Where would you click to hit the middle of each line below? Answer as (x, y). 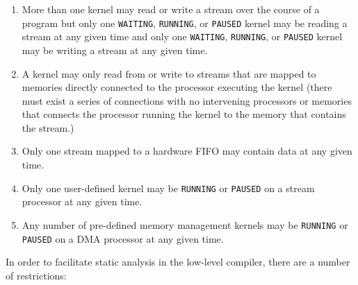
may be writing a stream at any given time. (115, 50)
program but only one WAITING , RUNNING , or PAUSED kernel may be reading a (185, 23)
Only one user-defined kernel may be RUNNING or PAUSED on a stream (168, 188)
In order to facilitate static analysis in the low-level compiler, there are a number (178, 262)
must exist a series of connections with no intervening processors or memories (187, 100)
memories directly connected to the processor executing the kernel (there (177, 87)
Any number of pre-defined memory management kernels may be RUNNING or (185, 224)
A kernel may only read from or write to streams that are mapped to (169, 73)
